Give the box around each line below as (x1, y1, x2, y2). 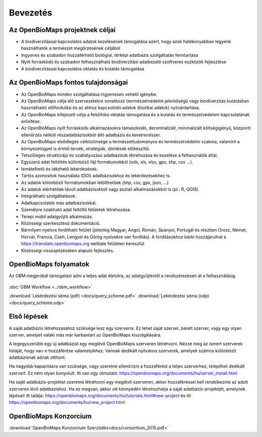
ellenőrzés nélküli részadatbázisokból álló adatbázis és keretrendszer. (21, 132, 161, 138)
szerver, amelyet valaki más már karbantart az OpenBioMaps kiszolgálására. (9, 332, 162, 337)
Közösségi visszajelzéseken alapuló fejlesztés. (21, 248, 115, 253)
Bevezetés (9, 7, 52, 18)
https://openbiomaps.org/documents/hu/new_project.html (9, 400, 125, 405)
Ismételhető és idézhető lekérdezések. (21, 166, 98, 172)
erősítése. (21, 118, 41, 124)
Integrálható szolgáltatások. (21, 193, 77, 199)
